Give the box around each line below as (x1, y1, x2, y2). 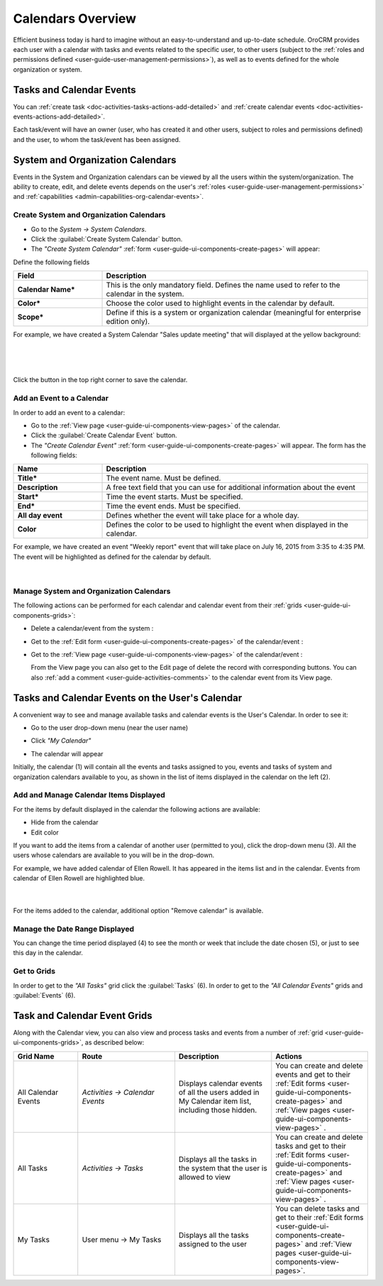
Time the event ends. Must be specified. (106, 501, 241, 511)
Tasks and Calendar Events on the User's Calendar (13, 692, 243, 704)
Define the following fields (13, 258, 90, 266)
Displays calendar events (178, 1078, 262, 1088)
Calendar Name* (17, 285, 75, 295)
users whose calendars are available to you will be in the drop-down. (13, 851, 215, 859)
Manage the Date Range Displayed (13, 924, 135, 934)
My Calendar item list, (178, 1096, 252, 1106)
